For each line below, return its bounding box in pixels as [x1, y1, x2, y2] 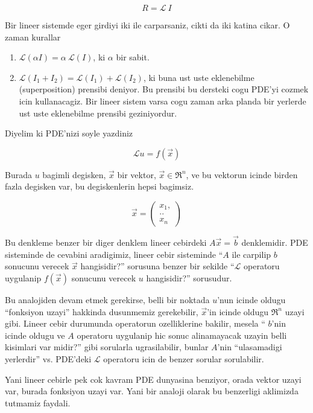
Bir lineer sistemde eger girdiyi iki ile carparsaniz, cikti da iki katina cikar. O [5, 19, 290, 31]
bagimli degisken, [42, 168, 106, 181]
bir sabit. [116, 51, 150, 63]
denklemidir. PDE [241, 236, 308, 249]
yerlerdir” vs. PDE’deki [5, 352, 92, 365]
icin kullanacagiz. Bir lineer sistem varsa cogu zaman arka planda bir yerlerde [19, 94, 306, 107]
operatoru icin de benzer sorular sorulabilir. [103, 352, 264, 365]
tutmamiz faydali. [5, 396, 71, 409]
